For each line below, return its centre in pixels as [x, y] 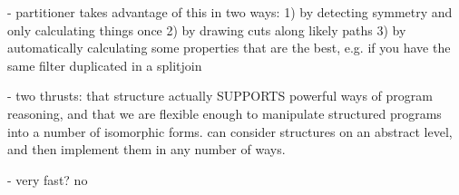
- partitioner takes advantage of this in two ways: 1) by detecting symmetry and [230, 12]
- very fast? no [48, 179]
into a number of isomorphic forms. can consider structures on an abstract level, [230, 131]
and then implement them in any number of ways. [146, 149]
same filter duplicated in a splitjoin [105, 65]
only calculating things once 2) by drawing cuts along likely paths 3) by [207, 29]
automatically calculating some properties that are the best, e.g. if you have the [229, 48]
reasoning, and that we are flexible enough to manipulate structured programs [225, 113]
